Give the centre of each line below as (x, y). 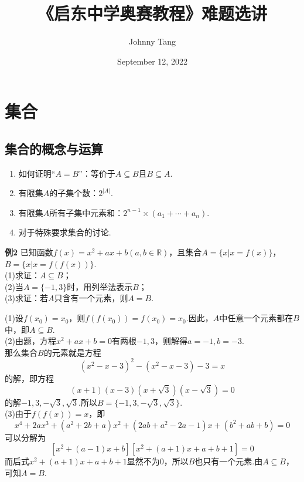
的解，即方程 (29, 378)
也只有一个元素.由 (229, 461)
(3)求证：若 (26, 298)
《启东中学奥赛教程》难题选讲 (152, 13)
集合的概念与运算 (54, 148)
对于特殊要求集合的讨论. (65, 232)
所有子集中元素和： (86, 212)
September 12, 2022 (152, 61)
